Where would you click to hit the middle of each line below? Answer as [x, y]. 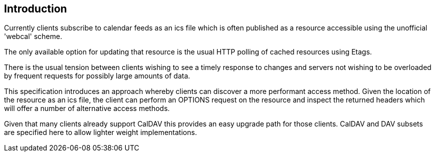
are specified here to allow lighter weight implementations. [100, 132]
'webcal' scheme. [33, 36]
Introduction [36, 9]
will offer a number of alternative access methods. [87, 108]
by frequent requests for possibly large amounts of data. [97, 76]
